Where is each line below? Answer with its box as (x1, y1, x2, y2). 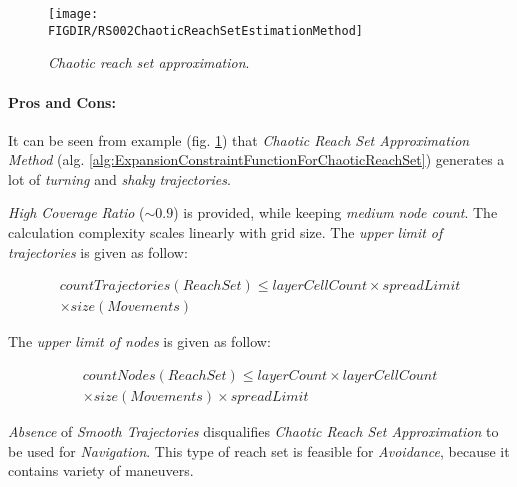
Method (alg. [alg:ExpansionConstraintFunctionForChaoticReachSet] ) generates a (8, 149, 505, 170)
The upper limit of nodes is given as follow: (8, 331, 271, 352)
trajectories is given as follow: (8, 241, 188, 262)
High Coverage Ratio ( (8, 202, 145, 223)
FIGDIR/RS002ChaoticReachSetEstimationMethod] (48, 23, 363, 38)
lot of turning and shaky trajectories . (8, 168, 231, 189)
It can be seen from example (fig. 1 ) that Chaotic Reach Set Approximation (8, 129, 470, 150)
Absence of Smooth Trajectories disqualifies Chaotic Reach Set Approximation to (8, 420, 499, 441)
